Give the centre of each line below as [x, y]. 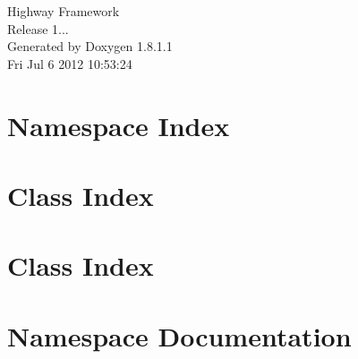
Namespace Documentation [179, 335]
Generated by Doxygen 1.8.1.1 [90, 46]
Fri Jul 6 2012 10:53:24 [70, 63]
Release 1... [38, 28]
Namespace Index [119, 125]
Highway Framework [64, 11]
